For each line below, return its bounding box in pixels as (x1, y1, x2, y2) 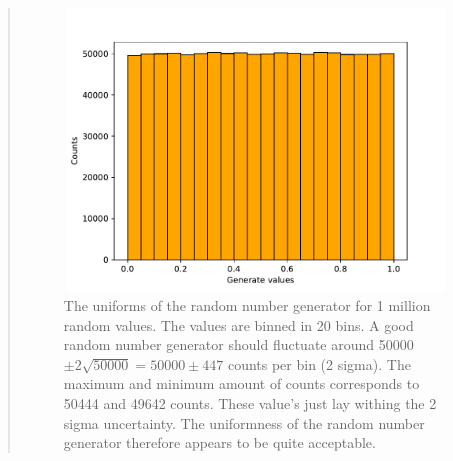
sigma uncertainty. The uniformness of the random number (63, 412, 425, 433)
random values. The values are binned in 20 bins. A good (63, 314, 414, 335)
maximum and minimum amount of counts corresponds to (63, 373, 420, 394)
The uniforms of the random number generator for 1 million (63, 295, 431, 316)
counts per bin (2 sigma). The (227, 353, 411, 374)
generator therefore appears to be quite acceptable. (63, 432, 376, 453)
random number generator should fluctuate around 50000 (63, 334, 414, 355)
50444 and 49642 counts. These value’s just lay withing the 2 (63, 393, 437, 414)
